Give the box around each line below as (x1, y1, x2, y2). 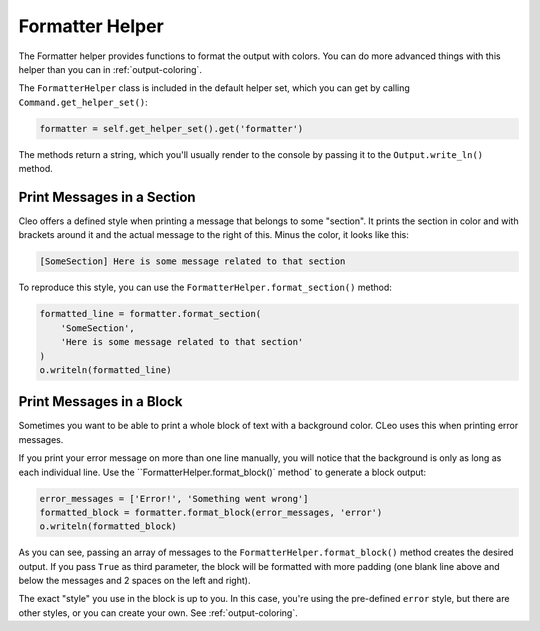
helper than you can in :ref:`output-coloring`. (18, 63, 202, 75)
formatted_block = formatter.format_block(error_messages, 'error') (39, 506, 383, 518)
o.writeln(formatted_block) (39, 521, 177, 532)
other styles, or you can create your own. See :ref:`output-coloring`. (18, 606, 299, 619)
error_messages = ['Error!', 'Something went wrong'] (39, 493, 309, 504)
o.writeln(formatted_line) (39, 364, 172, 375)
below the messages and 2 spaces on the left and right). (18, 575, 251, 587)
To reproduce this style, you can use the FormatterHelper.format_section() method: (18, 281, 392, 294)
